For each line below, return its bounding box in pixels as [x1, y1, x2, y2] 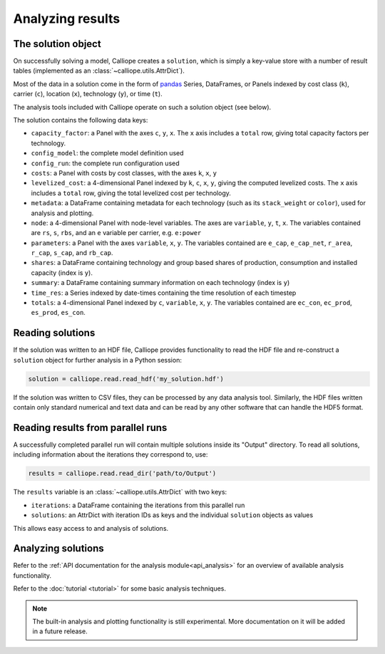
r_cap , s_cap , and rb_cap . [31, 249, 113, 257]
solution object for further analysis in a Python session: [13, 355, 182, 364]
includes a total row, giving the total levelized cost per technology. [31, 189, 231, 197]
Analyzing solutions [13, 542, 105, 555]
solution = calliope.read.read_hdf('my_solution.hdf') [28, 375, 224, 383]
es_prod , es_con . [31, 308, 86, 317]
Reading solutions [13, 327, 96, 339]
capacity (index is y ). [31, 268, 93, 277]
